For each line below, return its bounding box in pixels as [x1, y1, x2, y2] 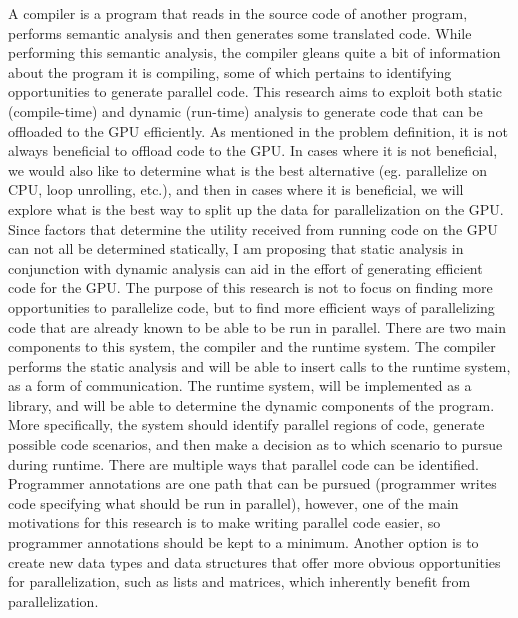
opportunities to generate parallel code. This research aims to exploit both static [8, 81, 503, 102]
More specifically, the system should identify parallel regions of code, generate [8, 414, 485, 435]
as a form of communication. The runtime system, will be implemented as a [8, 375, 472, 396]
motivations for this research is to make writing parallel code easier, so [8, 512, 441, 533]
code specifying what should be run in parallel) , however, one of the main [8, 492, 459, 513]
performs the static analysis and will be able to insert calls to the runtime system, [8, 355, 511, 376]
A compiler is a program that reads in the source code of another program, [8, 3, 468, 23]
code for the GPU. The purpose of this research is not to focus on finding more [8, 277, 493, 298]
